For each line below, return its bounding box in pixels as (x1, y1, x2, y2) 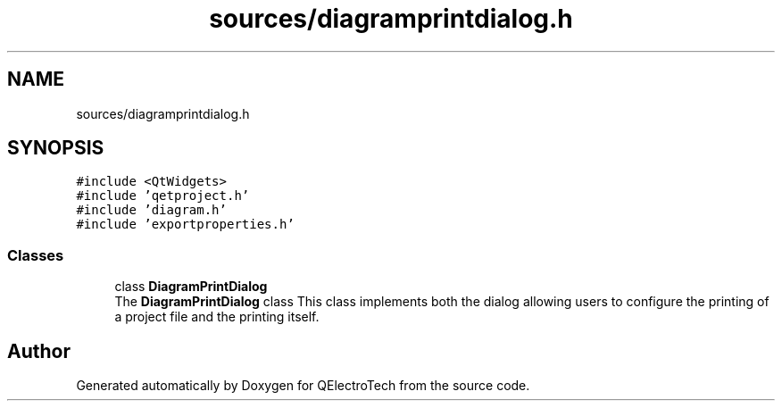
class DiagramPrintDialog (114, 279, 268, 295)
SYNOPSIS (7, 137, 104, 160)
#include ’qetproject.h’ (76, 188, 250, 204)
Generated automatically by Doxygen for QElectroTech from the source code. (76, 378, 530, 394)
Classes (7, 246, 64, 264)
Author (7, 339, 71, 362)
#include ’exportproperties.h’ (76, 217, 295, 232)
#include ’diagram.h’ (76, 203, 227, 218)
